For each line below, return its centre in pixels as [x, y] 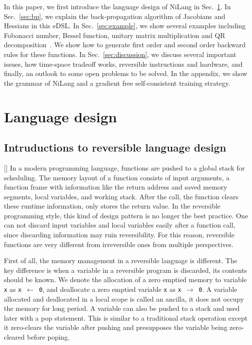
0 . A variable [218, 289]
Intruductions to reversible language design [115, 147]
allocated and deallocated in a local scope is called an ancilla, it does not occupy [124, 298]
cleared [14, 337]
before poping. [48, 337]
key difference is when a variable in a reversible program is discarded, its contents [126, 270]
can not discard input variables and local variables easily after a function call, [120, 225]
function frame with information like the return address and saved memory [116, 187]
